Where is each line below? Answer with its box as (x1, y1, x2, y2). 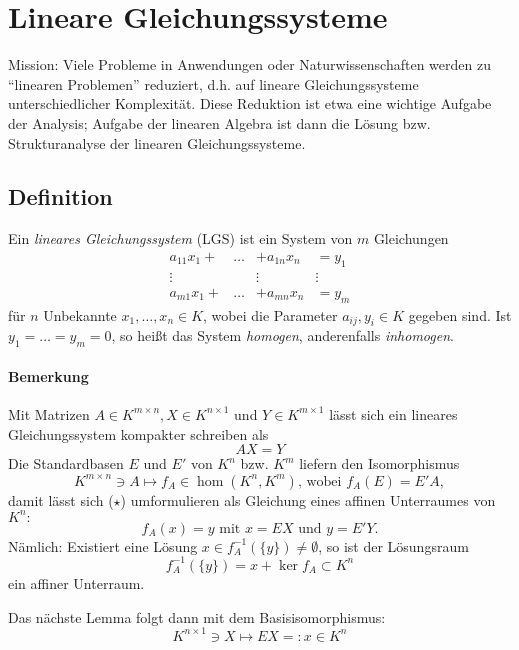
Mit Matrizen (8, 403, 90, 424)
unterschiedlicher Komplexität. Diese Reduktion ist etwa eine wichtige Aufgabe (8, 93, 492, 114)
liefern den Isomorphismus (299, 453, 460, 474)
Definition (8, 181, 113, 212)
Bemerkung (8, 365, 89, 386)
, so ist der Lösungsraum (318, 535, 469, 556)
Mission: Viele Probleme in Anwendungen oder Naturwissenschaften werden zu (8, 54, 491, 75)
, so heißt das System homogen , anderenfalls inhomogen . (111, 325, 454, 346)
